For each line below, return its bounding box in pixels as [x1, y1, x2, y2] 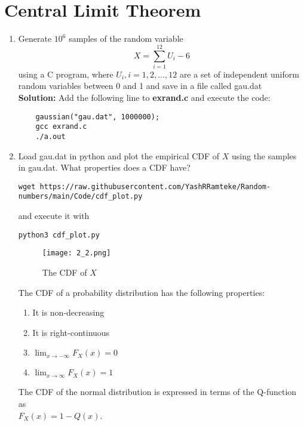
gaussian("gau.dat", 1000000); [35, 112, 160, 121]
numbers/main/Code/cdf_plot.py [18, 192, 143, 201]
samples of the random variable [69, 32, 183, 45]
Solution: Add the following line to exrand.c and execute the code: [18, 91, 271, 104]
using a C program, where [18, 67, 113, 80]
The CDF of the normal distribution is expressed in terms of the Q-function [18, 385, 297, 398]
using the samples [232, 149, 297, 162]
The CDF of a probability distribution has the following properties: [18, 286, 265, 298]
